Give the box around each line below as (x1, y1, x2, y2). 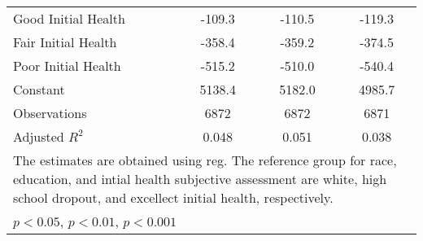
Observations (13, 103, 87, 122)
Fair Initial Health (13, 33, 117, 51)
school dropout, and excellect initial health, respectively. (13, 188, 334, 207)
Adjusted (13, 127, 64, 146)
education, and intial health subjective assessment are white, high (13, 169, 387, 188)
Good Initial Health (13, 9, 125, 28)
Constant (13, 80, 65, 99)
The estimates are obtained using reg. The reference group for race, (13, 151, 397, 169)
